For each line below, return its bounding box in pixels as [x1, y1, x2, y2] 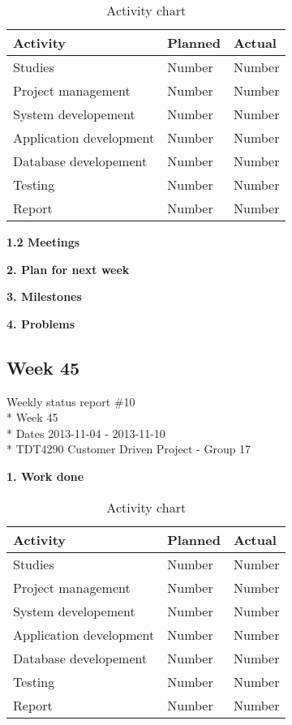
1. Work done [6, 467, 84, 484]
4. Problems [6, 315, 75, 332]
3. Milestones [6, 288, 82, 305]
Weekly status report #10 [6, 393, 135, 410]
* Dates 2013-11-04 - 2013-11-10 [6, 424, 165, 441]
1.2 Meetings [6, 234, 80, 250]
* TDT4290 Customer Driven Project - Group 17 [6, 440, 251, 457]
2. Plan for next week [6, 260, 130, 277]
